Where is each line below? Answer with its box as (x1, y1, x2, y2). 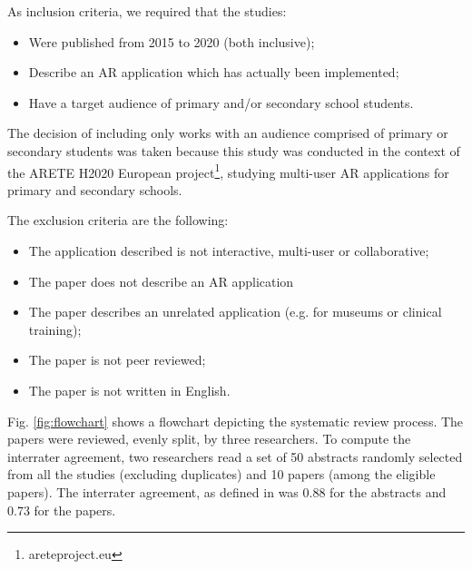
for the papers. (34, 500, 116, 519)
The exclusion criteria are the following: (7, 211, 229, 230)
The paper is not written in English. (28, 380, 231, 399)
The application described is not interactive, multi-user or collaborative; (28, 241, 429, 260)
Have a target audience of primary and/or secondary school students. (28, 93, 414, 112)
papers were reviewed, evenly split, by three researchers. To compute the (7, 429, 411, 448)
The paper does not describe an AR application (28, 271, 294, 290)
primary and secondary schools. (7, 180, 182, 199)
